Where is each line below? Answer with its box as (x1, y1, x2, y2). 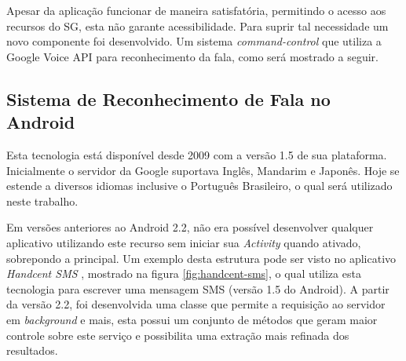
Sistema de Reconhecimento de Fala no (6, 86, 331, 111)
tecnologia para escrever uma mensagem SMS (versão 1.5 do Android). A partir (6, 280, 390, 297)
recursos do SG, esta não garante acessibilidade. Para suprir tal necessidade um (6, 17, 389, 34)
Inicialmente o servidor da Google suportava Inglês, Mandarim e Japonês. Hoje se (6, 162, 400, 178)
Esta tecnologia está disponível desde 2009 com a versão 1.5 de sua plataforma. (6, 146, 387, 162)
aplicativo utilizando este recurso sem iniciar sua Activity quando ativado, (6, 234, 361, 250)
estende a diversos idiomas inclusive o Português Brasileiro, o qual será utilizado (6, 177, 393, 194)
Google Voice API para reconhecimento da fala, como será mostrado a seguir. (6, 48, 379, 64)
